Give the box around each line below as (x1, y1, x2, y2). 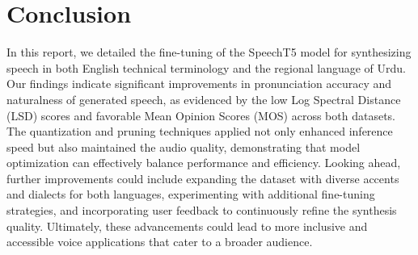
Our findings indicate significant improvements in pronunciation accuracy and (6, 75, 392, 92)
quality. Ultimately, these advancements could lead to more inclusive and (6, 217, 368, 234)
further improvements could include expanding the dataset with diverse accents (6, 169, 399, 186)
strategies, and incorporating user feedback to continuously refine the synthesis (6, 202, 397, 219)
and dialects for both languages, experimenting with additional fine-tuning (6, 186, 375, 203)
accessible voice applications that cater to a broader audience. (6, 233, 313, 250)
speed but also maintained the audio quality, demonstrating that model (6, 138, 361, 155)
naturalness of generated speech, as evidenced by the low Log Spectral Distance (6, 90, 401, 107)
